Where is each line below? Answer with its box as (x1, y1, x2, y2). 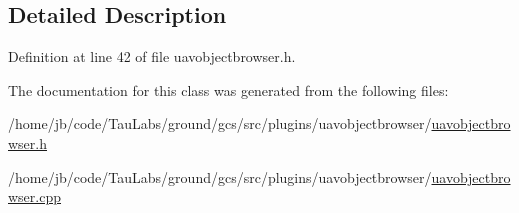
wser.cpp (8, 186, 62, 207)
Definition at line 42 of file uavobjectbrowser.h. (8, 46, 296, 67)
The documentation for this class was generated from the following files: (8, 79, 449, 100)
